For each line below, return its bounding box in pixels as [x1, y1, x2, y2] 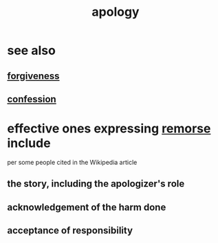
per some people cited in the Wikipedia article [7, 158, 138, 166]
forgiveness [7, 70, 60, 82]
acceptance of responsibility [7, 224, 133, 237]
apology [91, 4, 140, 20]
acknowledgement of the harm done [7, 201, 166, 213]
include [7, 135, 51, 151]
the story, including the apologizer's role [7, 178, 185, 189]
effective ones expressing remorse [7, 121, 211, 137]
